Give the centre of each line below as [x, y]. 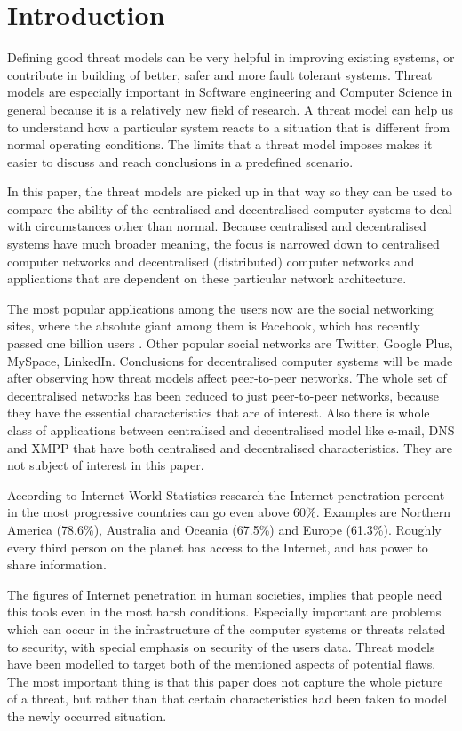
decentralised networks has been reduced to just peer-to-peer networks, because [223, 395]
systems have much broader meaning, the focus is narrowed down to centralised [223, 244]
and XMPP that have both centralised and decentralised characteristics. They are [230, 447]
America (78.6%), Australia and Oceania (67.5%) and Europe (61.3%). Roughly [224, 529]
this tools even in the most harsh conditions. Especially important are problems [224, 612]
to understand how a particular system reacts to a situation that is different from [229, 127]
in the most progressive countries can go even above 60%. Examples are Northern [229, 512]
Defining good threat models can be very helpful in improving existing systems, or [231, 57]
